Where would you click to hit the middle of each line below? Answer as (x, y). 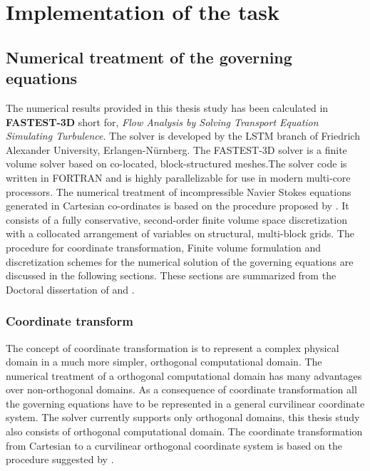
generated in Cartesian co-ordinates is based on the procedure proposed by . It (178, 206)
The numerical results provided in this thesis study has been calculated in (167, 107)
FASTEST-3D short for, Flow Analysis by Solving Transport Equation (162, 121)
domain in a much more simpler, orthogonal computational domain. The (164, 362)
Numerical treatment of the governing (149, 57)
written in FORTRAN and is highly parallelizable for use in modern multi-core (178, 177)
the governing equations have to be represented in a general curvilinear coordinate (185, 403)
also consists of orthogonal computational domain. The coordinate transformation (184, 431)
